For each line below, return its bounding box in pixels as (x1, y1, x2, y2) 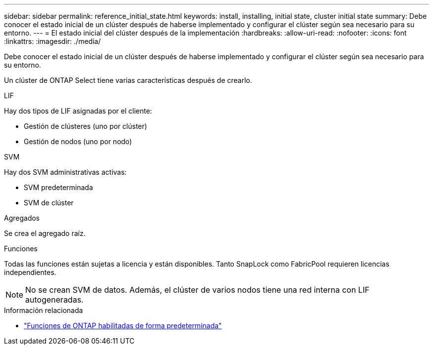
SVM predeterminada (24, 183, 93, 192)
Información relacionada (4, 306, 83, 314)
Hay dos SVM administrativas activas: (4, 168, 127, 176)
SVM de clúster (24, 198, 74, 207)
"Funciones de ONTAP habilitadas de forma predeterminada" (24, 321, 222, 330)
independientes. (4, 268, 56, 276)
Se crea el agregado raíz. (4, 229, 86, 237)
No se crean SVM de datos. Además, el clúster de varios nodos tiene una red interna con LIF (25, 285, 370, 295)
